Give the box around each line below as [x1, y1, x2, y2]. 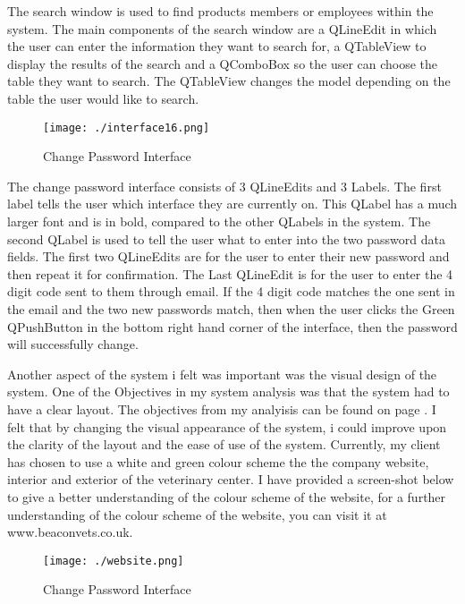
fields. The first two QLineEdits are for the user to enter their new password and [7, 247, 450, 266]
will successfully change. [7, 335, 139, 353]
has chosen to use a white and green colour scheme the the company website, [7, 452, 429, 471]
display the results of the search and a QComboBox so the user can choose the [7, 54, 438, 72]
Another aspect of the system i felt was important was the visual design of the [7, 364, 437, 383]
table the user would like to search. [7, 89, 199, 107]
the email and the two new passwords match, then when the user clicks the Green [7, 299, 455, 318]
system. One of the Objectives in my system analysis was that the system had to [7, 382, 450, 401]
